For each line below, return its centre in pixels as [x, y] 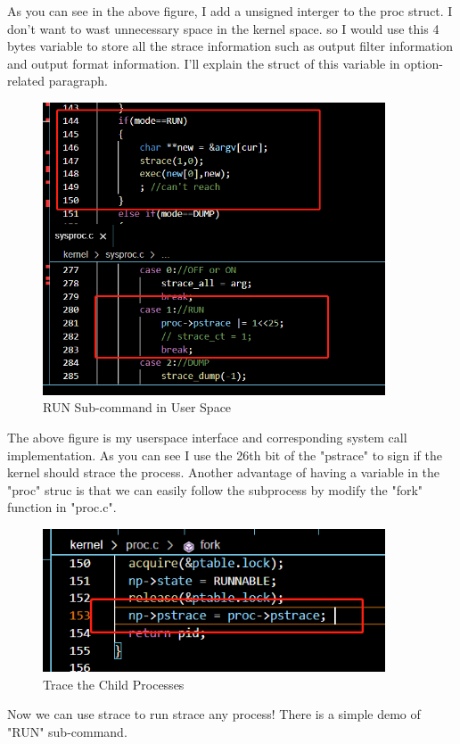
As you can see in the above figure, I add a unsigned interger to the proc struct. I [230, 11]
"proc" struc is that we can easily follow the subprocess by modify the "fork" [215, 489]
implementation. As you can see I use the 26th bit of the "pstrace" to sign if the [225, 455]
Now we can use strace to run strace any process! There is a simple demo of [214, 714]
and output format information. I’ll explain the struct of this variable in [204, 63]
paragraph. [78, 81]
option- [423, 63]
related [26, 81]
